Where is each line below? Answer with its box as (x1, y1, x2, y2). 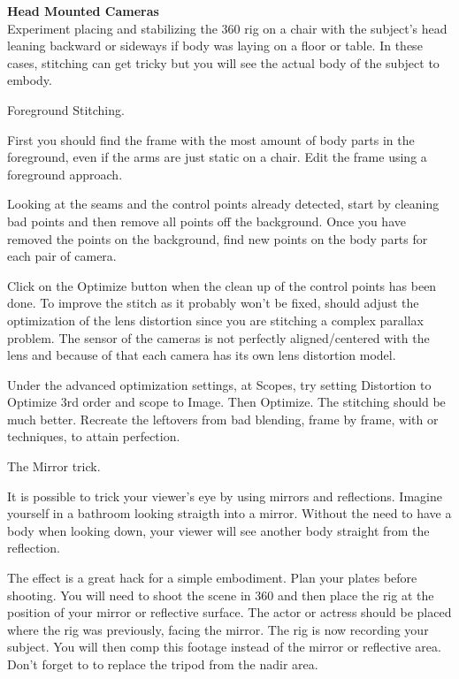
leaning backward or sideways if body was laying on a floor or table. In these (7, 36, 423, 55)
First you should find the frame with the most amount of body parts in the (7, 130, 415, 149)
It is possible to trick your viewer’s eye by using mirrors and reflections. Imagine (7, 486, 442, 505)
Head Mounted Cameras (7, 2, 159, 19)
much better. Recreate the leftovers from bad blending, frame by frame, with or (7, 409, 439, 428)
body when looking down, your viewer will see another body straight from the (7, 521, 430, 539)
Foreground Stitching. (7, 100, 125, 118)
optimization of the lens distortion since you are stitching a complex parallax (7, 310, 424, 329)
